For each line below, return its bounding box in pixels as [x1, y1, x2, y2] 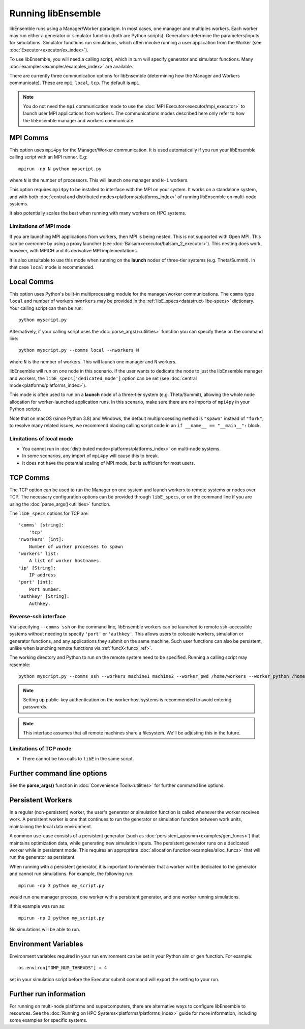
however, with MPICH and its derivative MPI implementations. [9, 248, 138, 254]
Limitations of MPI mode [9, 223, 71, 230]
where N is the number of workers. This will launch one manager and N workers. [9, 358, 177, 364]
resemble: [9, 662, 30, 668]
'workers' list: [18, 550, 59, 557]
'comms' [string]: [18, 522, 65, 528]
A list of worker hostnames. [28, 558, 102, 564]
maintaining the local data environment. [9, 823, 93, 829]
